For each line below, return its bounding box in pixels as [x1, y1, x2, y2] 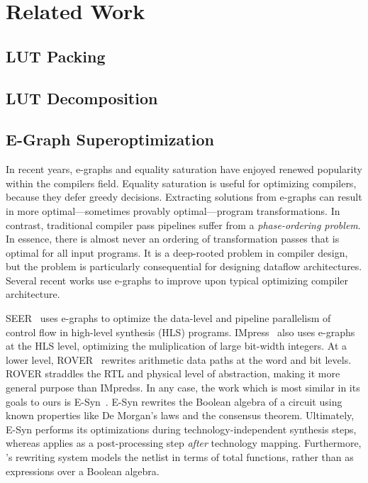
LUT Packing [6, 45, 106, 67]
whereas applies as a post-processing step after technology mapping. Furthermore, [6, 435, 362, 450]
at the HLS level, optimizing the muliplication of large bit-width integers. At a [6, 338, 347, 353]
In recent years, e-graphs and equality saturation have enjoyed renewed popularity [6, 162, 362, 177]
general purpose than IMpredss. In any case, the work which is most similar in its [6, 380, 360, 395]
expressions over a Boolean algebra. [6, 463, 160, 478]
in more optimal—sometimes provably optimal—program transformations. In [6, 203, 340, 218]
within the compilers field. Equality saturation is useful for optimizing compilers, [6, 175, 357, 190]
